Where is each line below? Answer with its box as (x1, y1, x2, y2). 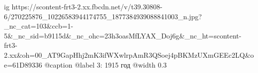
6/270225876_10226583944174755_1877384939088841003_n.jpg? (4, 11, 202, 21)
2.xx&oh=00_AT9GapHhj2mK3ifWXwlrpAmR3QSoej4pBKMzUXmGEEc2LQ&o (4, 49, 254, 60)
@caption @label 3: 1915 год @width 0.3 (44, 59, 167, 70)
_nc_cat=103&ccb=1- (4, 21, 74, 31)
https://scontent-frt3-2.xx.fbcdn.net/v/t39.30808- (11, 1, 163, 11)
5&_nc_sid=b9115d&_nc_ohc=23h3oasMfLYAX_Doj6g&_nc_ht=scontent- (4, 30, 242, 40)
